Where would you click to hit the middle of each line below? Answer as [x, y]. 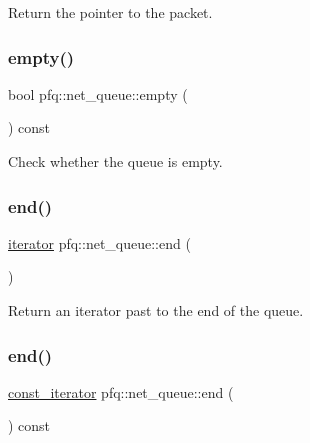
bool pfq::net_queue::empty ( [98, 93]
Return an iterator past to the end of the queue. [156, 310]
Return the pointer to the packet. [110, 12]
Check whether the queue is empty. [115, 161]
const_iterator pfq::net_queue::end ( [121, 391]
